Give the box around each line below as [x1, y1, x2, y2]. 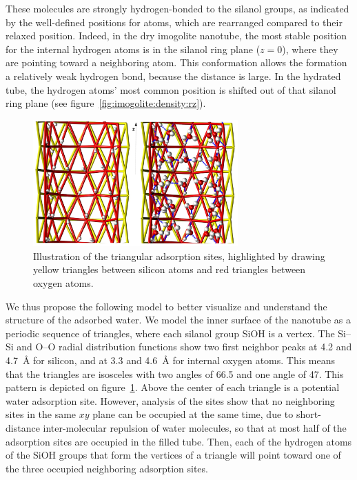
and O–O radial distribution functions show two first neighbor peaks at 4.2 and [17, 339, 352, 354]
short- [296, 407, 321, 421]
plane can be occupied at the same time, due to [92, 407, 294, 421]
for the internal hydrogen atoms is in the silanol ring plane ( [6, 41, 261, 56]
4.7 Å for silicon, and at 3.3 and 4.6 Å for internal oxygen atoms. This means [6, 352, 335, 367]
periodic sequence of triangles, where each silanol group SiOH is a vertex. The [6, 326, 335, 340]
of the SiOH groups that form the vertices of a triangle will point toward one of [6, 448, 341, 462]
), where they [282, 41, 338, 56]
